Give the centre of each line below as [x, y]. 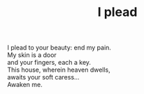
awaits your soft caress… [43, 77]
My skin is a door [32, 55]
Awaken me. [25, 85]
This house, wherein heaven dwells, [59, 70]
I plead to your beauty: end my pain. [59, 48]
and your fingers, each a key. [49, 63]
